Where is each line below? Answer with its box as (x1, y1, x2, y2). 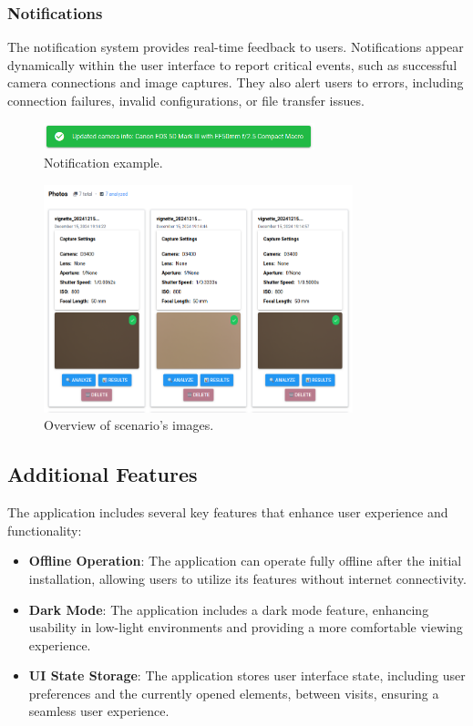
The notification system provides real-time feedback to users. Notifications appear (7, 37, 464, 56)
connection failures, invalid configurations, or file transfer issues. (7, 91, 365, 109)
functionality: (7, 520, 82, 539)
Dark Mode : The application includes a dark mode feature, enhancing (28, 599, 429, 619)
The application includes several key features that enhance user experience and (7, 503, 448, 522)
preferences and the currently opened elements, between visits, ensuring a (28, 683, 439, 702)
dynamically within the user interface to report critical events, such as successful (7, 55, 458, 74)
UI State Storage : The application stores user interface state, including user (28, 666, 466, 685)
